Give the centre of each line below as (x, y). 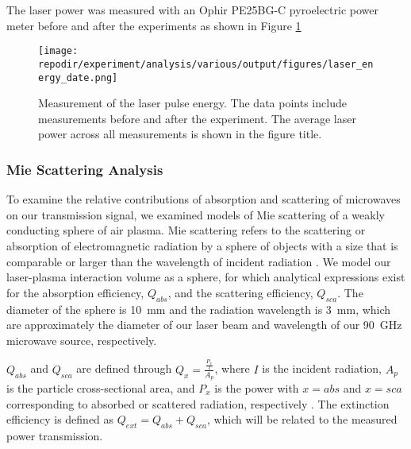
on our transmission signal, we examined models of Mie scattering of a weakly (196, 214)
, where (232, 368)
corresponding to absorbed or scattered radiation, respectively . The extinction (198, 403)
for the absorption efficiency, (75, 292)
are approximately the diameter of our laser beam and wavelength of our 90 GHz (204, 325)
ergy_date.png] (78, 77)
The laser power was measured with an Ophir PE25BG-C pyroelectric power (192, 10)
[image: (58, 51)
